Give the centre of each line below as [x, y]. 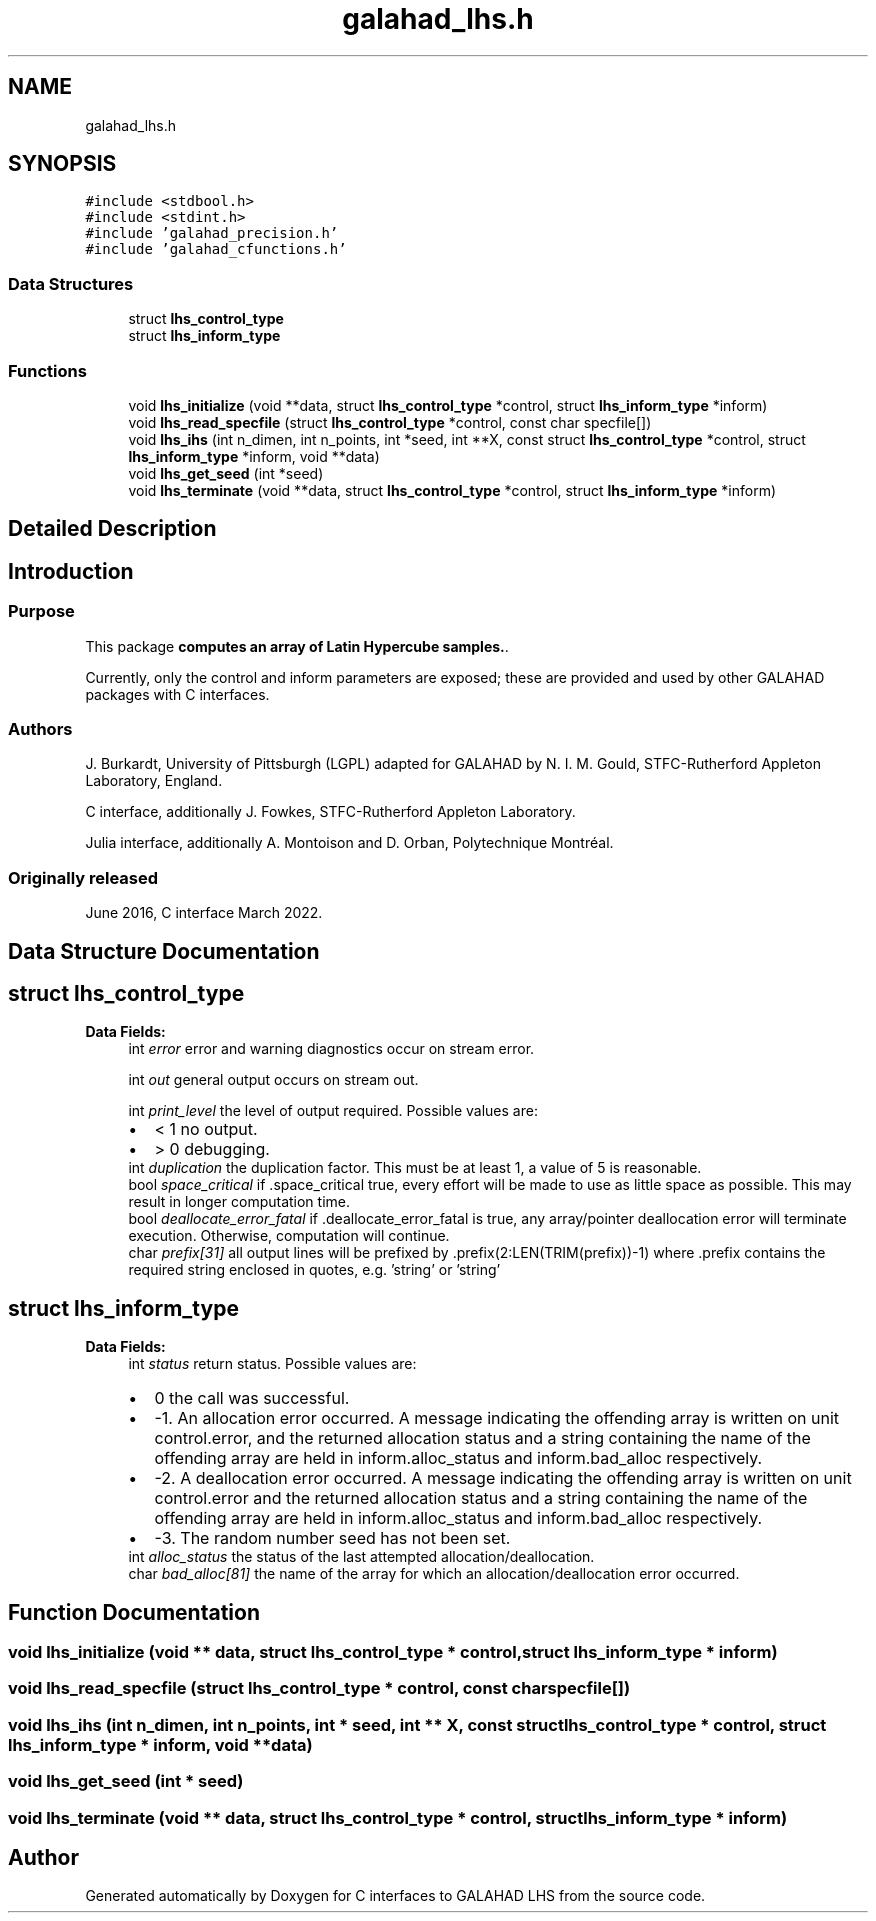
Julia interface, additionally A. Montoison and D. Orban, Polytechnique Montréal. [349, 843]
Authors [40, 728]
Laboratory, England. [154, 781]
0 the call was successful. [252, 1398]
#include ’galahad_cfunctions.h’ [216, 249]
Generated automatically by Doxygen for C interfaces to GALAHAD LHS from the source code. [395, 1896]
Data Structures [71, 283]
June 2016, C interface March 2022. [204, 913]
